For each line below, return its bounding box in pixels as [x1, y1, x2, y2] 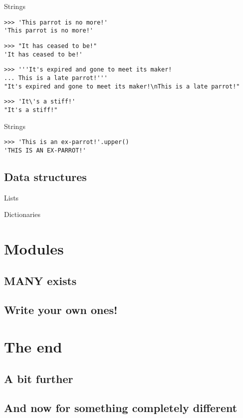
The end [4, 336, 62, 356]
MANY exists [4, 272, 77, 288]
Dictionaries [4, 209, 41, 219]
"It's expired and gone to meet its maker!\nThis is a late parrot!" [4, 82, 240, 90]
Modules [4, 238, 64, 258]
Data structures [4, 168, 87, 184]
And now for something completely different [4, 400, 238, 415]
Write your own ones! [4, 302, 118, 317]
